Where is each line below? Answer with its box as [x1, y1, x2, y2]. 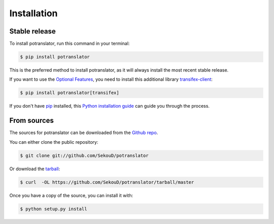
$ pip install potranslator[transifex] [20, 90, 119, 96]
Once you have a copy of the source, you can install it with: [9, 192, 133, 198]
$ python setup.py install [20, 206, 87, 212]
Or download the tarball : [9, 166, 60, 172]
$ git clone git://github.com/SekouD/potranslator [20, 152, 149, 158]
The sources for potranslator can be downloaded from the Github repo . [9, 130, 158, 136]
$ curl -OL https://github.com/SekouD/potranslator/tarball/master [20, 179, 194, 185]
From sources [9, 116, 54, 125]
